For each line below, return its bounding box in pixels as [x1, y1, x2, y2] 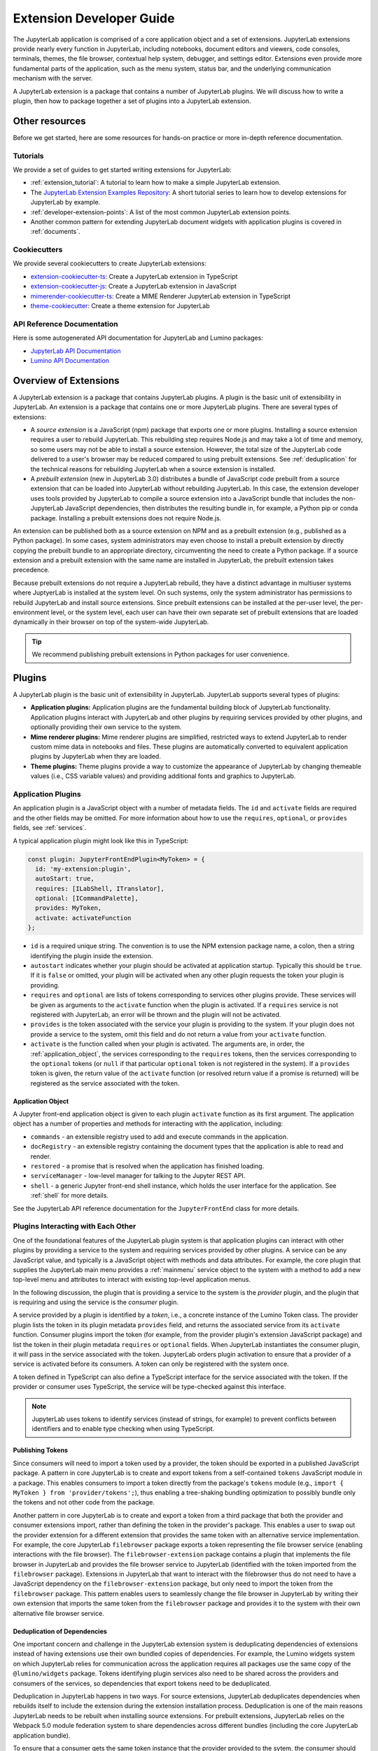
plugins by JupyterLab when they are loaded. [30, 752, 161, 761]
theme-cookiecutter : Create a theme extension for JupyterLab [30, 301, 210, 310]
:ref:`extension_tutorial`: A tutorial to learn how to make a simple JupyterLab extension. [30, 179, 281, 187]
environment [13, 608, 50, 616]
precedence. [13, 566, 50, 574]
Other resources [13, 115, 86, 127]
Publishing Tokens [13, 1446, 68, 1455]
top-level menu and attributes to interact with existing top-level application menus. [13, 1275, 251, 1284]
